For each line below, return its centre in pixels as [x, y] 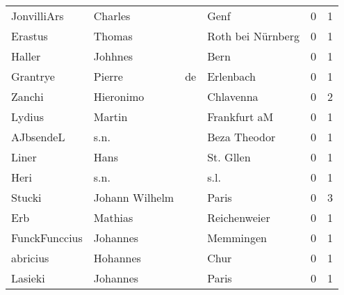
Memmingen [237, 238]
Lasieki [28, 278]
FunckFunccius [47, 238]
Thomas [113, 36]
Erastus [30, 36]
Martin [110, 117]
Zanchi [27, 96]
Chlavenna [233, 96]
